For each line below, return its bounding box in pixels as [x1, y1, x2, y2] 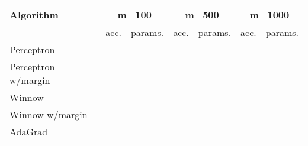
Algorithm [9, 8, 59, 21]
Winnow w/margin [9, 108, 88, 121]
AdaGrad [9, 125, 48, 138]
